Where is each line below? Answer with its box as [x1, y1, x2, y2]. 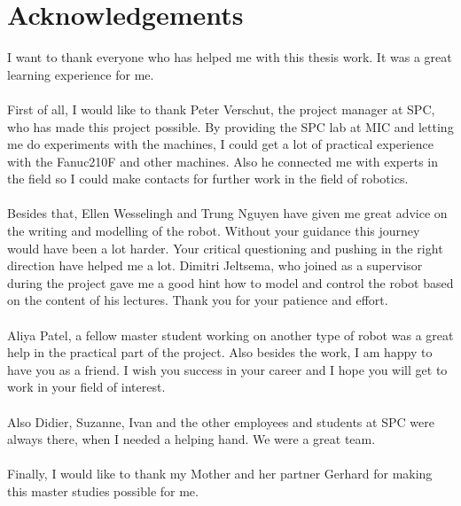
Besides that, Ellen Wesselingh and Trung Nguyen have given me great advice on [7, 204, 448, 222]
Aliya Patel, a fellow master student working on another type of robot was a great [7, 325, 454, 344]
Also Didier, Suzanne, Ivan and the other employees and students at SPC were [7, 412, 434, 431]
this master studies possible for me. [7, 481, 199, 500]
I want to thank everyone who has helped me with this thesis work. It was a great [7, 48, 452, 66]
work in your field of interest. [7, 378, 166, 396]
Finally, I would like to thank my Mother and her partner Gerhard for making [7, 464, 433, 483]
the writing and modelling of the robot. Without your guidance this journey [7, 222, 420, 240]
